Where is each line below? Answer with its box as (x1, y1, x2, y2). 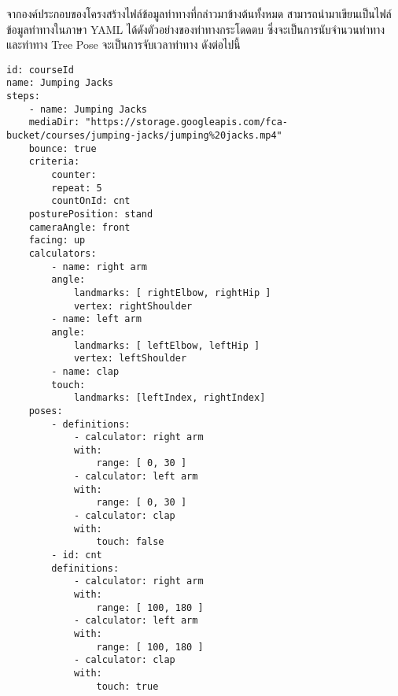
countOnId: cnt (51, 195, 131, 207)
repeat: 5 (51, 182, 102, 194)
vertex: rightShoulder (73, 300, 193, 312)
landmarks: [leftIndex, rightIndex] (73, 392, 266, 404)
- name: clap (51, 365, 120, 377)
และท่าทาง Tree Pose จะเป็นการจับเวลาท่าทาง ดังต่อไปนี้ (6, 36, 241, 53)
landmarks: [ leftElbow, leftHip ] (73, 339, 260, 351)
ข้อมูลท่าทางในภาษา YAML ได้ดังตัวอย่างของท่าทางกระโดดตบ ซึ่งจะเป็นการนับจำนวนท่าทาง (6, 20, 385, 37)
